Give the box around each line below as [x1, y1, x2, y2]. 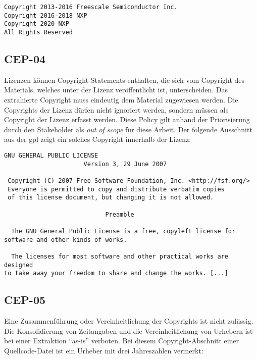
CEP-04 [4, 51, 46, 67]
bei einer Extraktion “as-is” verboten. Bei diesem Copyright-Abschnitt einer [4, 335, 239, 346]
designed [4, 261, 33, 269]
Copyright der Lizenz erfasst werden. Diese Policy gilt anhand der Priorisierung [4, 114, 250, 125]
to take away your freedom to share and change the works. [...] [4, 270, 228, 277]
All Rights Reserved [4, 28, 73, 36]
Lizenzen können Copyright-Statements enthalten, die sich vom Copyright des [4, 74, 245, 85]
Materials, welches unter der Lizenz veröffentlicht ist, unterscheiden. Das [4, 84, 228, 95]
